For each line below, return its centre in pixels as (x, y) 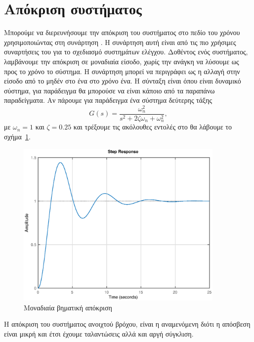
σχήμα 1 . (17, 137)
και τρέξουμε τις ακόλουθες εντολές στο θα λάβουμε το (152, 127)
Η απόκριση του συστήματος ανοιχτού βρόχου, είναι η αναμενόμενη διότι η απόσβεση (127, 324)
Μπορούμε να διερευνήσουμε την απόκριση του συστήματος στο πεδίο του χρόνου (122, 32)
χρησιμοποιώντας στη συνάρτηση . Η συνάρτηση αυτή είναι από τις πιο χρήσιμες (120, 42)
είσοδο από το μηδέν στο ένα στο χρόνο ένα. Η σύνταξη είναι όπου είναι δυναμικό (123, 81)
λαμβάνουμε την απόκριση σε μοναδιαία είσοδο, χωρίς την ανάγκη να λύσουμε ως (122, 61)
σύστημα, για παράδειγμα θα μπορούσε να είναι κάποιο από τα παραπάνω (109, 90)
